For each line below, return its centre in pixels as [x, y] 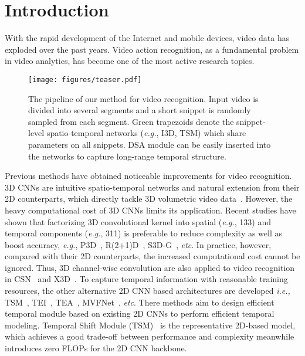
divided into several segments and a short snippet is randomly [140, 110]
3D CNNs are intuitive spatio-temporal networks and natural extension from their [152, 187]
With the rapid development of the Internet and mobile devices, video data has [147, 38]
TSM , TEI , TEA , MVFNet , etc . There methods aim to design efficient [140, 302]
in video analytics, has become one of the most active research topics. [130, 61]
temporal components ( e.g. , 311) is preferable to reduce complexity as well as [144, 233]
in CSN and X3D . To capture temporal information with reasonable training [146, 279]
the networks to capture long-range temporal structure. [127, 156]
